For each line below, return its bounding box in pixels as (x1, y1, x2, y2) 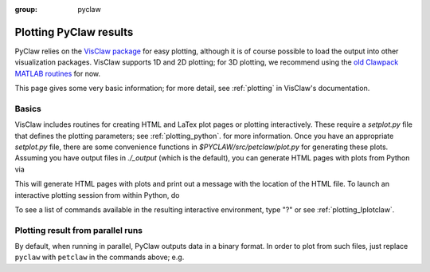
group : (14, 5, 38, 14)
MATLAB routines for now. (14, 69, 101, 78)
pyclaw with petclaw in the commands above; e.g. (14, 252, 185, 262)
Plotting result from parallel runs (14, 224, 143, 235)
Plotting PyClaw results (14, 25, 134, 39)
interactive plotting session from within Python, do (14, 190, 180, 199)
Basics (14, 103, 41, 114)
